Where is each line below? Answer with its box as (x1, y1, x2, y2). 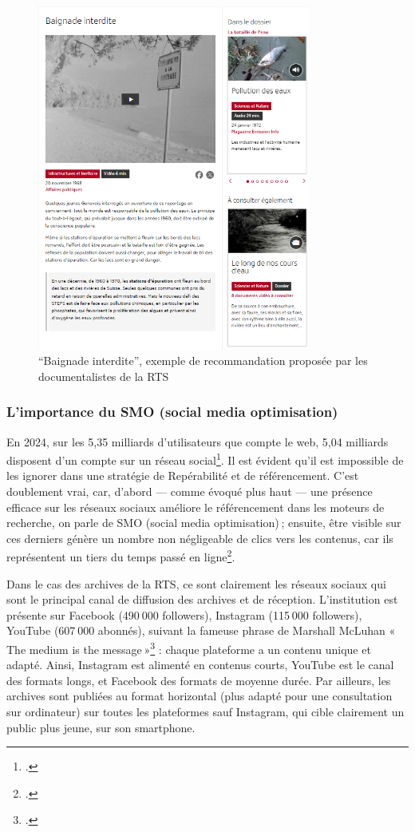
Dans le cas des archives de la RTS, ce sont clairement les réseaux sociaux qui (6, 575, 386, 592)
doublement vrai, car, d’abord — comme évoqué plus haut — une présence (6, 482, 373, 499)
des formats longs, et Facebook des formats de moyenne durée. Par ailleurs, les (6, 672, 391, 688)
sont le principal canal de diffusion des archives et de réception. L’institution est (6, 591, 398, 608)
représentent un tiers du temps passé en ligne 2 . (6, 546, 235, 565)
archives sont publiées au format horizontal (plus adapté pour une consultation (6, 687, 393, 704)
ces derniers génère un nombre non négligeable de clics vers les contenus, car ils (6, 529, 393, 546)
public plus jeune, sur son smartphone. (6, 719, 196, 735)
